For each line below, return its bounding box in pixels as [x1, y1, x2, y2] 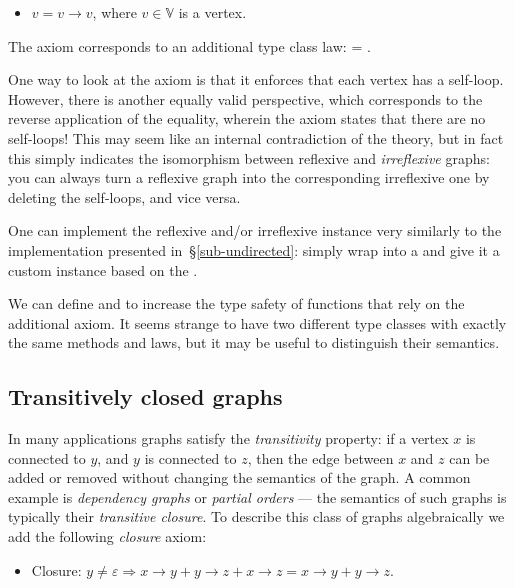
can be [449, 447, 490, 468]
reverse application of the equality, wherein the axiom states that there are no [8, 108, 486, 129]
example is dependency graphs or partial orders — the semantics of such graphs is [8, 486, 507, 507]
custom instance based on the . [8, 259, 198, 280]
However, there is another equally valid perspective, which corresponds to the [8, 88, 483, 109]
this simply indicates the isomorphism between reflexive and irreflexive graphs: [8, 147, 490, 168]
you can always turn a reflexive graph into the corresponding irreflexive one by [8, 167, 490, 188]
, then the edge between [247, 447, 394, 468]
